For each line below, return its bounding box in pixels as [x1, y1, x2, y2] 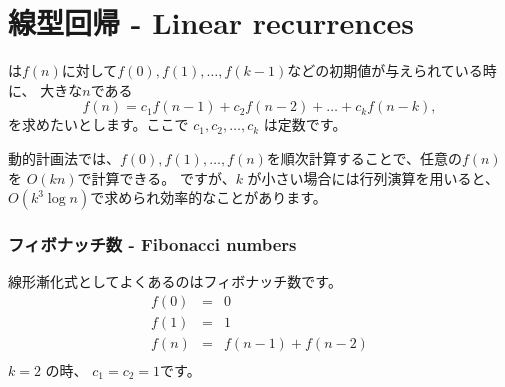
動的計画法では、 [8, 147, 120, 168]
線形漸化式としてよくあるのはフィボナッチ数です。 [8, 271, 342, 292]
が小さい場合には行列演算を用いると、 [247, 167, 500, 188]
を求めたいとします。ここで [8, 114, 189, 135]
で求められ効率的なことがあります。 [90, 187, 327, 208]
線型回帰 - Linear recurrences [8, 2, 414, 43]
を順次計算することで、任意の [266, 147, 462, 168]
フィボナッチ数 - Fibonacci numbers [8, 232, 297, 257]
